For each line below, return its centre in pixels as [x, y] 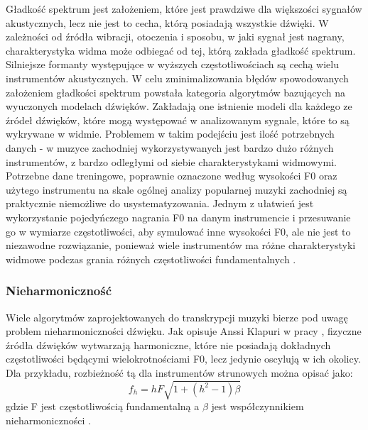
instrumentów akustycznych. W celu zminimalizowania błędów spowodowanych [177, 78]
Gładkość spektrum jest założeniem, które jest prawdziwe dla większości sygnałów [184, 9]
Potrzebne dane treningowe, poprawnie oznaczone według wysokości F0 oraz [172, 176]
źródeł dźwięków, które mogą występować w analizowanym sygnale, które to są [178, 120]
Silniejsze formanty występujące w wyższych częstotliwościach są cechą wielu [173, 64]
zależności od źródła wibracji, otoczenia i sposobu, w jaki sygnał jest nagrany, [175, 37]
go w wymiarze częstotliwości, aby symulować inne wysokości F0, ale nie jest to [178, 231]
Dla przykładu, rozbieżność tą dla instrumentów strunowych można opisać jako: [179, 372]
